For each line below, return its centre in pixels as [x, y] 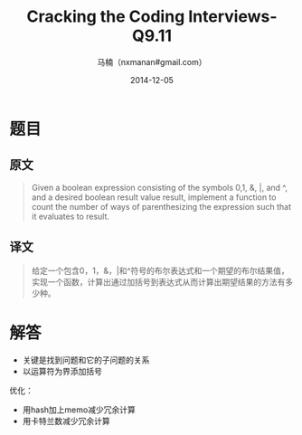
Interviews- [233, 17]
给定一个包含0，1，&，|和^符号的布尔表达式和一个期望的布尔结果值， [160, 270]
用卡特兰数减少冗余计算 [66, 421]
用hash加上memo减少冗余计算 [79, 410]
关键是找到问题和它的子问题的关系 [86, 360]
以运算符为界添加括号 [62, 371]
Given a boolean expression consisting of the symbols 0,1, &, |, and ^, [159, 187]
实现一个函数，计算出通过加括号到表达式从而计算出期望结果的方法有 [158, 281]
